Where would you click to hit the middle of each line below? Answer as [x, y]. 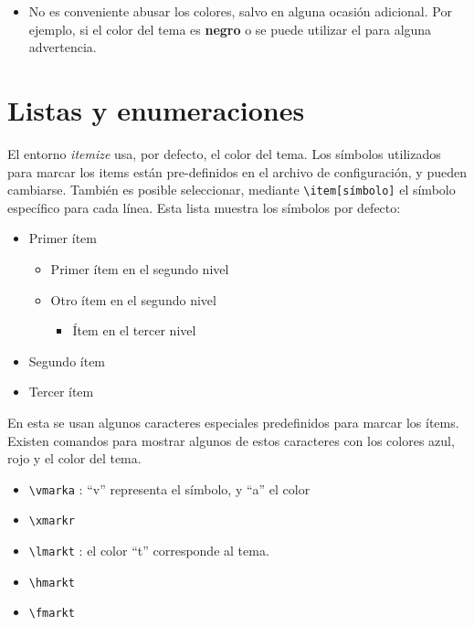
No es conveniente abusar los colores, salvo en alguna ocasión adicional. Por [240, 11]
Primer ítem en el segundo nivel [140, 268]
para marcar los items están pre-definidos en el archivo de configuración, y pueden [237, 171]
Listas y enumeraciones [156, 109]
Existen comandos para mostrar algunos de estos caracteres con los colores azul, [231, 440]
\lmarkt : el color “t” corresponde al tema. [149, 550]
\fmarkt [52, 614]
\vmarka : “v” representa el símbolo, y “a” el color [169, 488]
